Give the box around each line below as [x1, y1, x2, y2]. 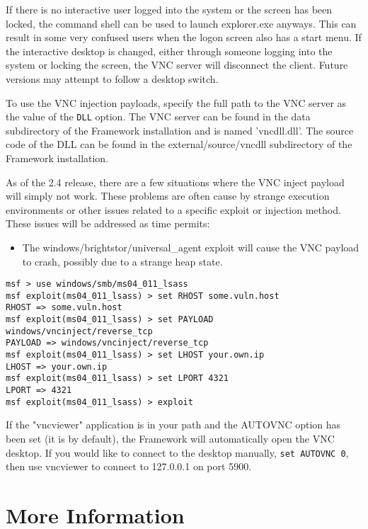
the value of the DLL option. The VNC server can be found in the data [6, 109, 311, 124]
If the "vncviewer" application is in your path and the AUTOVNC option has [6, 417, 341, 432]
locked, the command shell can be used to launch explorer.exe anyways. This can [6, 16, 357, 30]
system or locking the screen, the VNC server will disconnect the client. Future [6, 57, 348, 72]
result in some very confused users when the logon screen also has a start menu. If [6, 30, 362, 45]
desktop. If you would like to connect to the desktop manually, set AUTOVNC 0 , [6, 445, 349, 460]
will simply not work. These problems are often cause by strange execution [6, 188, 330, 203]
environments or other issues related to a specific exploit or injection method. [6, 202, 341, 217]
